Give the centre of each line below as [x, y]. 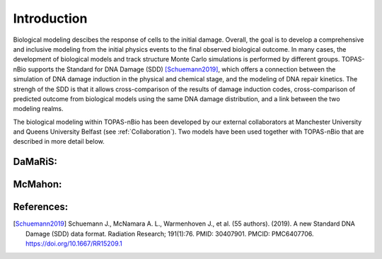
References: [41, 207]
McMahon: [37, 184]
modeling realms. [38, 109]
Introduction [50, 18]
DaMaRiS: [35, 162]
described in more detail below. [59, 142]
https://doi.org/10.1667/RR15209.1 [74, 243]
